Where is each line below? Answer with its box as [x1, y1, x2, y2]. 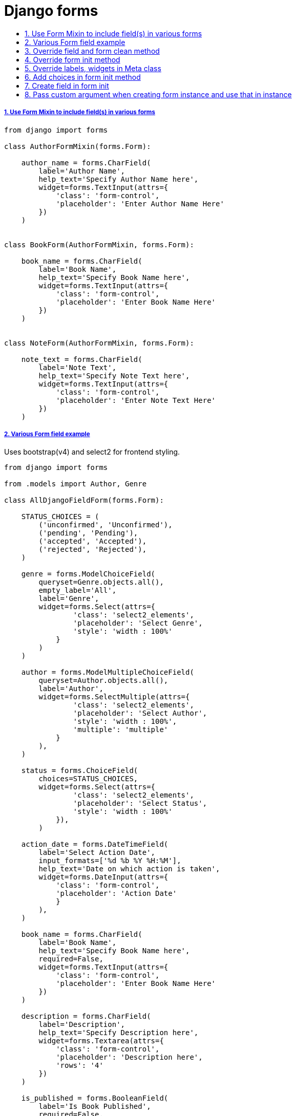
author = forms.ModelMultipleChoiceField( [21, 668, 194, 677]
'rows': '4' [56, 1061, 103, 1070]
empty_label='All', [38, 586, 117, 595]
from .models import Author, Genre [4, 480, 147, 488]
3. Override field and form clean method [25, 46, 160, 55]
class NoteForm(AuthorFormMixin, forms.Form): [4, 338, 194, 347]
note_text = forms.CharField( [21, 355, 142, 363]
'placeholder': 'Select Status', [73, 799, 207, 808]
